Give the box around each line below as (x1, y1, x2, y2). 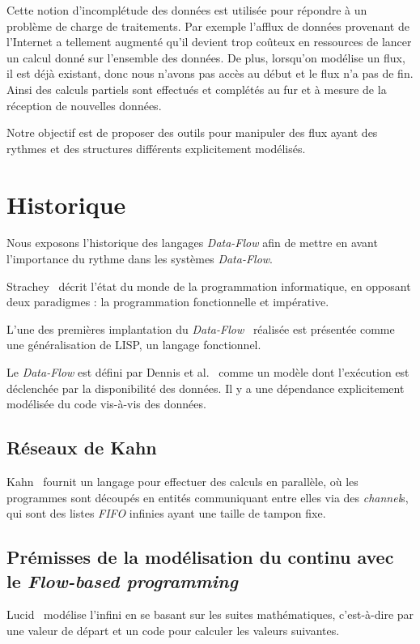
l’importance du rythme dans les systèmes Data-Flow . (6, 250, 274, 267)
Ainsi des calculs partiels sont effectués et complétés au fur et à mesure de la (6, 80, 387, 97)
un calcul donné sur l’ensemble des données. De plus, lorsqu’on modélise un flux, (6, 49, 405, 66)
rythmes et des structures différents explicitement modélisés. (6, 139, 306, 156)
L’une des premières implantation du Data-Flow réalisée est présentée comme (6, 320, 395, 337)
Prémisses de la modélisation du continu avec (6, 544, 394, 569)
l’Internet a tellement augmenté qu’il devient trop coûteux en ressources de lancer (6, 33, 412, 50)
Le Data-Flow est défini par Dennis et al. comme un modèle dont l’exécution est (6, 364, 409, 381)
